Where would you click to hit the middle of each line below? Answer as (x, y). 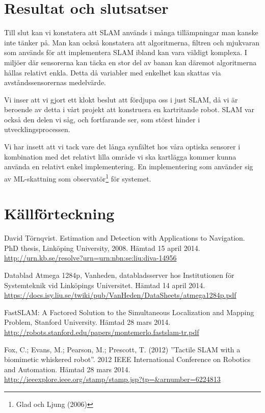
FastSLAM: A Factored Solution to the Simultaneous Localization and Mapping (129, 312)
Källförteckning (59, 213)
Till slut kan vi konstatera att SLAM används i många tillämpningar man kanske (131, 32)
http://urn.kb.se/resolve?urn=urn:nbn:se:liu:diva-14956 (90, 258)
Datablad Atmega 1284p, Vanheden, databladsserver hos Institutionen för (119, 275)
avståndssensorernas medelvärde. (55, 82)
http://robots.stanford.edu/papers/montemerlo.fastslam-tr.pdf (102, 332)
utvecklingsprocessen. (37, 129)
